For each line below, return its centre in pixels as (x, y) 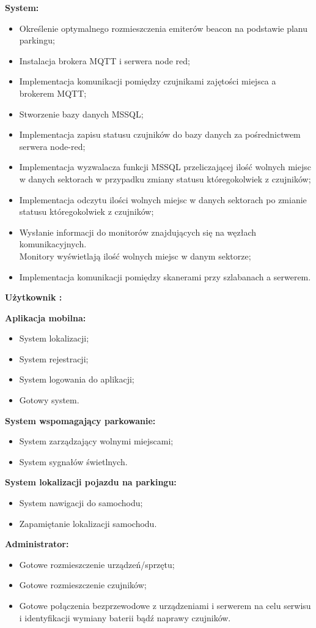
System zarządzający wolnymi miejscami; (96, 441)
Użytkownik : (34, 297)
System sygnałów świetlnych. (73, 461)
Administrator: (37, 544)
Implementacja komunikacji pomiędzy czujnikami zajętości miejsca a (148, 81)
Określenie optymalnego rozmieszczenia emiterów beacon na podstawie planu (164, 28)
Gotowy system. (49, 400)
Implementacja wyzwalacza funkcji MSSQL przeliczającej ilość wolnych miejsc (165, 167)
